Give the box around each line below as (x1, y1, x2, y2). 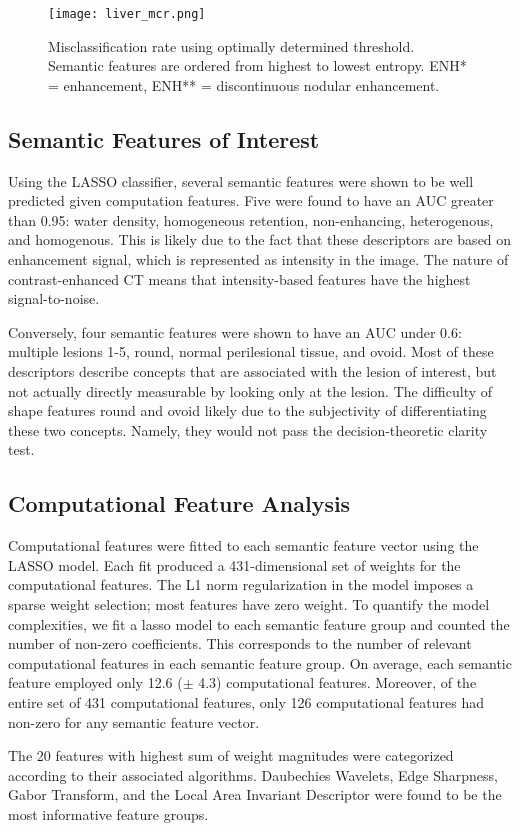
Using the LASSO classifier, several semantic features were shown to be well (8, 170, 474, 191)
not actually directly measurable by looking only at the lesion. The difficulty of (8, 380, 493, 401)
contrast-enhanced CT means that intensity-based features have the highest (8, 268, 471, 289)
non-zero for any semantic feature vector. (8, 711, 260, 732)
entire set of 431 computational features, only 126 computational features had (8, 691, 484, 712)
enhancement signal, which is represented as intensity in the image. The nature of (8, 249, 509, 270)
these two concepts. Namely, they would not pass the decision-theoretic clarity (8, 419, 488, 440)
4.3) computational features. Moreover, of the (198, 672, 477, 693)
